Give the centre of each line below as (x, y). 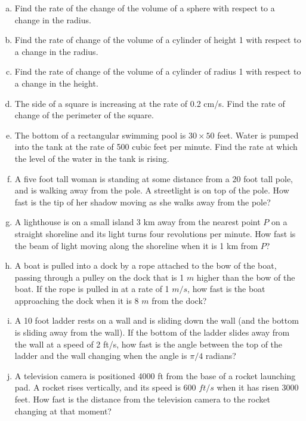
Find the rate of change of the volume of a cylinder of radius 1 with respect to (158, 71)
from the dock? (179, 300)
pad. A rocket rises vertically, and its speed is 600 (105, 387)
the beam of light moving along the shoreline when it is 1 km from (136, 245)
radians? (221, 356)
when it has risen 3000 (258, 387)
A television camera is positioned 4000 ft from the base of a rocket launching (155, 375)
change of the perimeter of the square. (84, 115)
